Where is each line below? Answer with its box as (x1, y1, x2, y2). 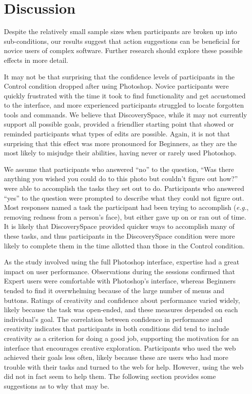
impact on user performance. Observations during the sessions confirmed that (4, 266, 235, 276)
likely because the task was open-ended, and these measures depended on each (4, 304, 238, 315)
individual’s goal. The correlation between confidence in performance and (4, 314, 223, 324)
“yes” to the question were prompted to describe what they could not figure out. (4, 192, 244, 203)
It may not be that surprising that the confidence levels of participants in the (4, 71, 235, 81)
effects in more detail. (4, 55, 68, 65)
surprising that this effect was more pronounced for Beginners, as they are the (4, 138, 237, 148)
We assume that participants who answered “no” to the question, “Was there (4, 164, 234, 174)
